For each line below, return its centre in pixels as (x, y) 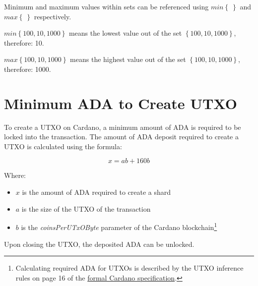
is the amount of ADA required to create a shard (97, 192)
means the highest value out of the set (128, 59)
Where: (15, 175)
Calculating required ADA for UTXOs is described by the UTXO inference (129, 268)
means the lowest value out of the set (125, 33)
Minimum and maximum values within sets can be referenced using (106, 6)
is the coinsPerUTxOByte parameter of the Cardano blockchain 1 (119, 226)
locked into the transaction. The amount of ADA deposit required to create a (121, 137)
